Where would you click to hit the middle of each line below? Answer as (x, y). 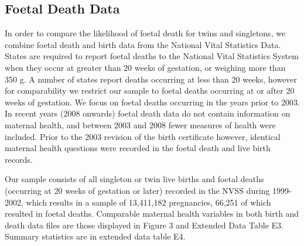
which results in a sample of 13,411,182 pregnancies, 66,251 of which (148, 202)
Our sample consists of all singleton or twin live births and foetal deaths (134, 179)
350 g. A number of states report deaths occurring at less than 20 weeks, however (151, 79)
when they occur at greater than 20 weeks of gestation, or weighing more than (145, 67)
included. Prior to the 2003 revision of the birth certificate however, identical (143, 136)
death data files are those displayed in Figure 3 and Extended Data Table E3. (144, 225)
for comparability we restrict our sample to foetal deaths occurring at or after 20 (150, 90)
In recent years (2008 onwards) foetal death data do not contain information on (148, 113)
